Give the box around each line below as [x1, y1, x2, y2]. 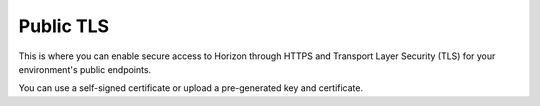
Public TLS [18, 15, 110, 37]
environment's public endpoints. [18, 63, 152, 75]
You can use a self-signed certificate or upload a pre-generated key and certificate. [18, 82, 364, 94]
